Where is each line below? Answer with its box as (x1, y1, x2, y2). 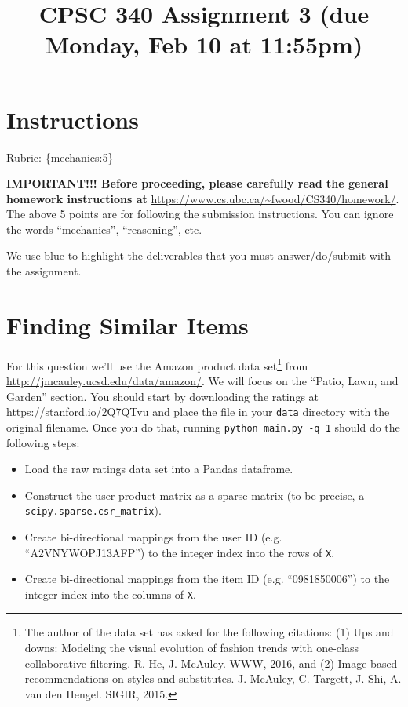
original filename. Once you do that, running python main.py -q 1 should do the (6, 418, 400, 435)
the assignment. (6, 263, 82, 279)
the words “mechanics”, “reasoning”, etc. (6, 220, 202, 237)
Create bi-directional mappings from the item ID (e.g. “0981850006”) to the (24, 570, 390, 587)
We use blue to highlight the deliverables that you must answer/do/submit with (6, 247, 392, 264)
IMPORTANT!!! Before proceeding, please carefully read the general (6, 175, 388, 191)
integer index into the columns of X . (24, 585, 196, 602)
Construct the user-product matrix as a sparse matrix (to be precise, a (24, 487, 365, 503)
